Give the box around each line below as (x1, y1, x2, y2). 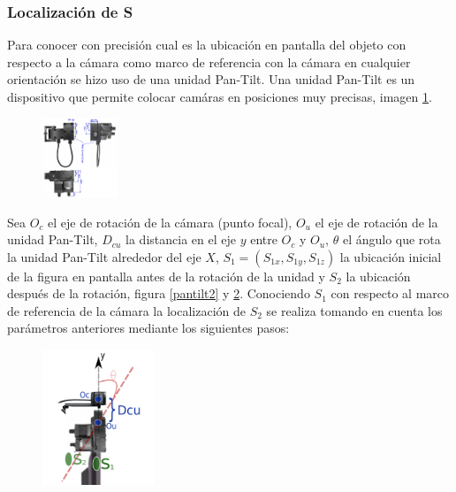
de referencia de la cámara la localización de (7, 301, 246, 319)
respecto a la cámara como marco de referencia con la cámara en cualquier (7, 52, 411, 71)
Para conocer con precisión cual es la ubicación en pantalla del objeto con (7, 35, 407, 54)
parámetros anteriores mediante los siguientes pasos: (7, 319, 290, 337)
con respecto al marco (331, 284, 450, 303)
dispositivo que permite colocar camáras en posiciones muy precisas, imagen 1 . (7, 88, 432, 105)
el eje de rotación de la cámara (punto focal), (48, 212, 293, 231)
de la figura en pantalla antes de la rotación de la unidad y (7, 266, 325, 285)
